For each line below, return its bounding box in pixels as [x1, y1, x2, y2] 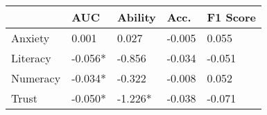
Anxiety [11, 30, 50, 46]
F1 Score [207, 9, 257, 25]
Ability [117, 9, 156, 25]
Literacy [11, 50, 51, 66]
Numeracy [11, 70, 61, 86]
